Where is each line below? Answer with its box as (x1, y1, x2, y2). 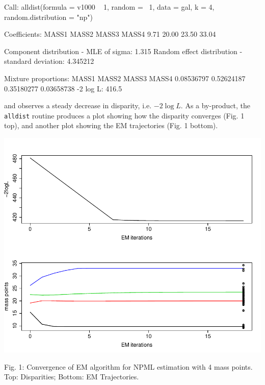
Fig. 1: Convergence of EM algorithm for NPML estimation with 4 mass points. (4, 361, 253, 372)
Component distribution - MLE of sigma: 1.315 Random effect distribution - (4, 45, 243, 56)
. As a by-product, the (180, 100, 251, 111)
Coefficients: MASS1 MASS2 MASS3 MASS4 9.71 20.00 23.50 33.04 (4, 29, 216, 39)
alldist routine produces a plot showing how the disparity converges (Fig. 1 (4, 110, 245, 121)
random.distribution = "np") (4, 11, 93, 22)
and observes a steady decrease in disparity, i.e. (4, 100, 152, 111)
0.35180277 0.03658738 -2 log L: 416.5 (4, 83, 122, 93)
